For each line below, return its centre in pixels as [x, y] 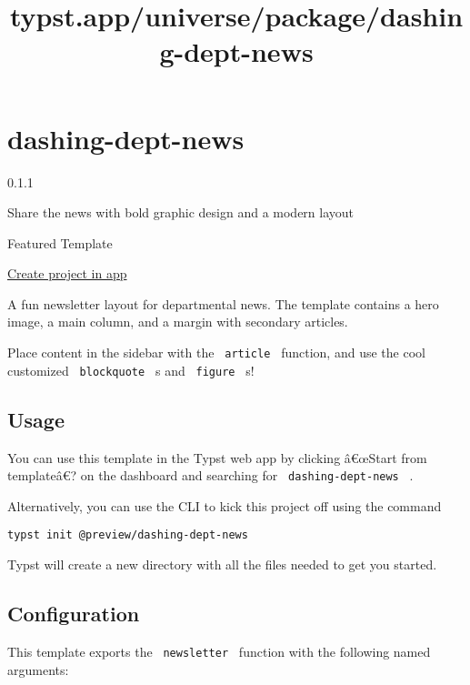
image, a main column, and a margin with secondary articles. [178, 322]
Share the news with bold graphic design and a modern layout [181, 212]
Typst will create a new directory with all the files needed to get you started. [222, 564]
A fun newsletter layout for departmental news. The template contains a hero [223, 303]
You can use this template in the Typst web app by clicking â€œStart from [217, 457]
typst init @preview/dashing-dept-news [128, 535]
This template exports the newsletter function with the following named [219, 651]
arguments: [38, 669]
